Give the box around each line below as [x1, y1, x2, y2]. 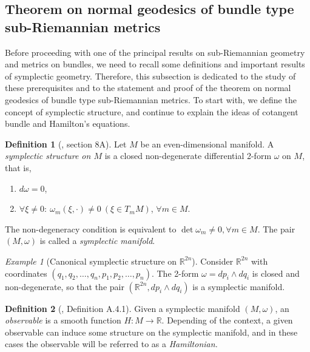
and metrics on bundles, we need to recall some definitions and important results [5, 58, 305, 70]
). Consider [192, 254, 234, 267]
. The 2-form [151, 266, 199, 279]
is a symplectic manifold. [192, 280, 285, 293]
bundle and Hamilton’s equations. [5, 117, 130, 130]
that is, [5, 161, 32, 174]
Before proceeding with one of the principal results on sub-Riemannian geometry [5, 46, 305, 58]
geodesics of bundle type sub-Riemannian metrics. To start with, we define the [5, 93, 297, 106]
